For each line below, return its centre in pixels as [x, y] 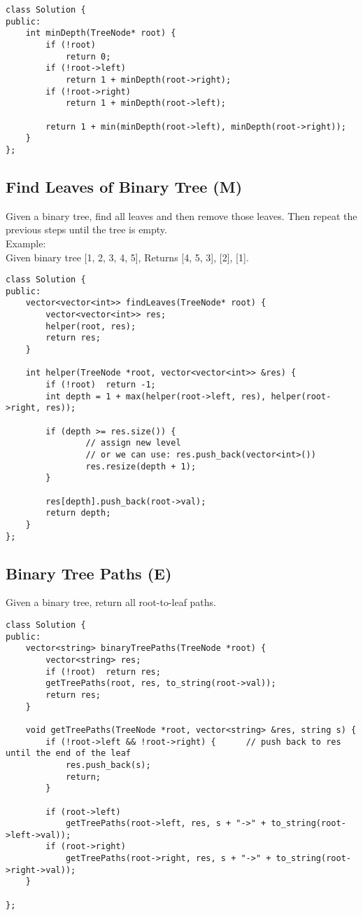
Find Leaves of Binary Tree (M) [124, 186]
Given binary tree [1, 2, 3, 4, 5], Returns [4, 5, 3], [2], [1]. [127, 257]
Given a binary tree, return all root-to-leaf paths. [111, 602]
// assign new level [133, 443]
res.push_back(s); [108, 765]
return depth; [78, 513]
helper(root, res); [91, 326]
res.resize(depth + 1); [141, 466]
